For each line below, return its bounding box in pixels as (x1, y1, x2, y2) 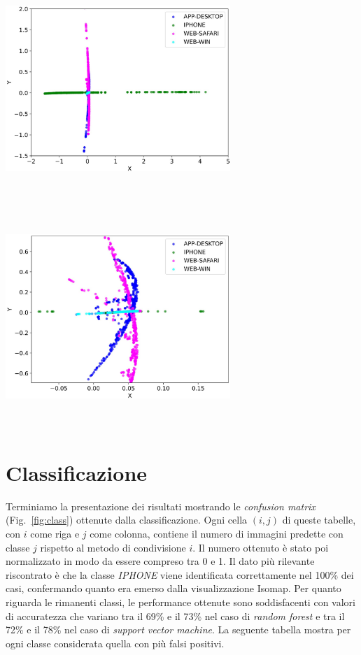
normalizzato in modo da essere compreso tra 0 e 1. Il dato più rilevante (6, 554, 315, 568)
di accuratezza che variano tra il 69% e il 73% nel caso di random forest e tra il (6, 608, 345, 623)
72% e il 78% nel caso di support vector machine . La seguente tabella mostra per (6, 622, 351, 637)
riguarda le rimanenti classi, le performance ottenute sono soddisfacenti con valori (6, 594, 355, 609)
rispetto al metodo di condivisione (40, 540, 186, 554)
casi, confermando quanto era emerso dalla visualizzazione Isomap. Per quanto (6, 581, 341, 596)
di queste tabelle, (282, 512, 356, 527)
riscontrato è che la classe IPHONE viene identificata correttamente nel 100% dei (6, 567, 354, 582)
